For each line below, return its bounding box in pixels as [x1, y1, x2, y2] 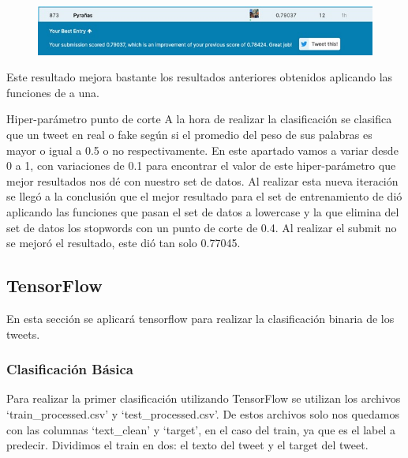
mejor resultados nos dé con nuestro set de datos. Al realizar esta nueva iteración [6, 172, 399, 189]
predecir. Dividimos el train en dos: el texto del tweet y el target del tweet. [6, 437, 369, 453]
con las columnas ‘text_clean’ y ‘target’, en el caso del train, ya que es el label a [6, 421, 396, 437]
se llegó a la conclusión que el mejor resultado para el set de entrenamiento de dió [6, 188, 402, 205]
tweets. [6, 325, 40, 342]
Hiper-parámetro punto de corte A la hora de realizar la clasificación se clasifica [6, 111, 392, 127]
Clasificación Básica [6, 359, 133, 379]
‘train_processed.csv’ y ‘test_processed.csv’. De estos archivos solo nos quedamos [6, 405, 399, 422]
